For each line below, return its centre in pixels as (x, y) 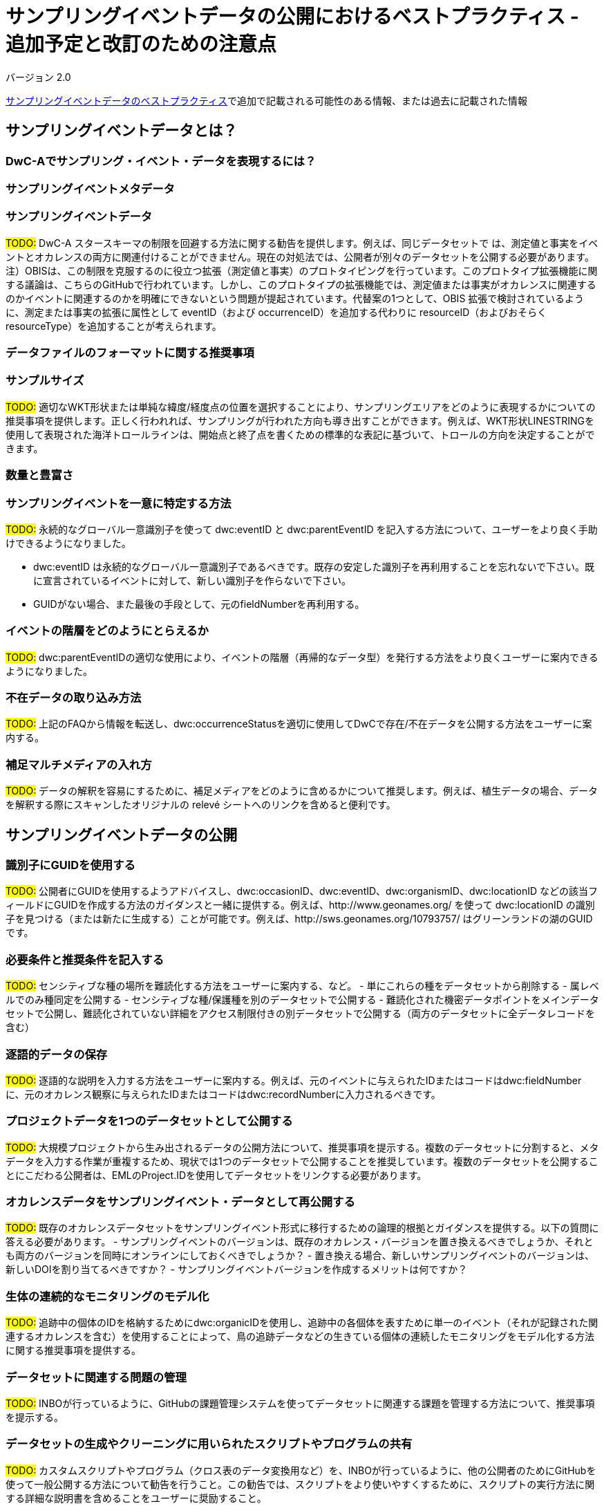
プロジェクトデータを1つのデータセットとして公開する (149, 1121)
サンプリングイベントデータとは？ (122, 131)
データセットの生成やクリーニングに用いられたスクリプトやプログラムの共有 (209, 1444)
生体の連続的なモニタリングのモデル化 (107, 1296)
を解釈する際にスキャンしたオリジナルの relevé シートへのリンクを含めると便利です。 (201, 805)
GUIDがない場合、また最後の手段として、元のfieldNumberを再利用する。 (199, 604)
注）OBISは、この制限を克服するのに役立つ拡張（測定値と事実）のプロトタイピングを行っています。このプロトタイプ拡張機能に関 (302, 270)
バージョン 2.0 (38, 77)
